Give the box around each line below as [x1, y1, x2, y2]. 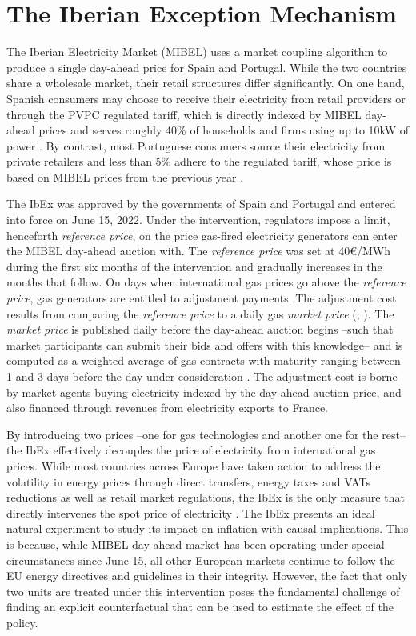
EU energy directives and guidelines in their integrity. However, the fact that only [6, 567, 408, 584]
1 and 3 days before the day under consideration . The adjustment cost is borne [6, 368, 398, 384]
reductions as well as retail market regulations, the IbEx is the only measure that [6, 489, 405, 506]
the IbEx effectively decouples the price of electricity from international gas [6, 442, 376, 458]
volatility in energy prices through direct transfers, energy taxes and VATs [6, 473, 370, 490]
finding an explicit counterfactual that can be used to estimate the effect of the [6, 598, 394, 615]
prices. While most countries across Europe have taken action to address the [6, 457, 381, 474]
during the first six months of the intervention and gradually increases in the [6, 258, 382, 274]
